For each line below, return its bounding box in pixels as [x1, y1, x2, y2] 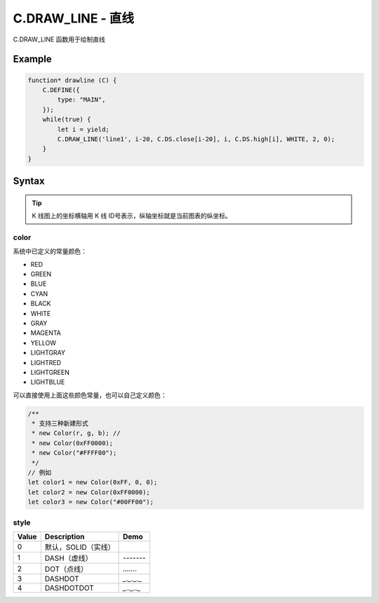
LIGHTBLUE [30, 378, 65, 386]
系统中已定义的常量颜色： [13, 247, 87, 256]
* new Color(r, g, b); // [32, 429, 121, 437]
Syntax [13, 175, 45, 187]
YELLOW [30, 338, 56, 347]
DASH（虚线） [44, 553, 93, 563]
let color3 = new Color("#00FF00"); [27, 498, 154, 506]
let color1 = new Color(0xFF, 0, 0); [27, 478, 158, 486]
